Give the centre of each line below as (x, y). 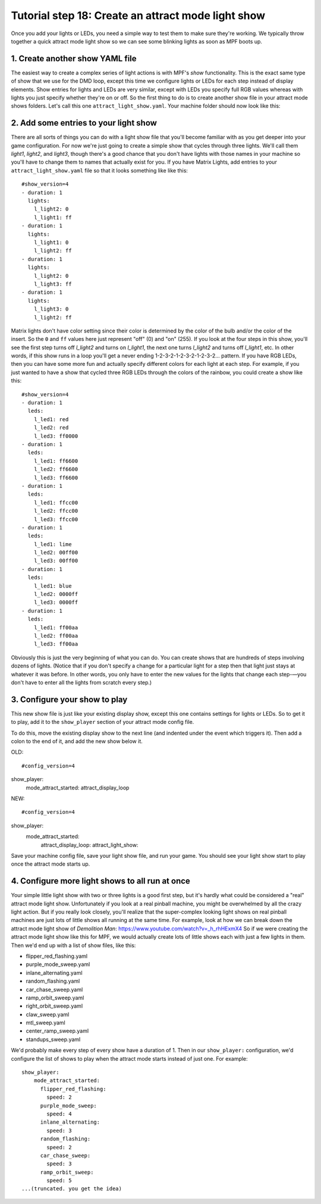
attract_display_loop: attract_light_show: (89, 845)
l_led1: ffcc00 (56, 502)
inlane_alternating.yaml (54, 973)
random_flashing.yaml (53, 981)
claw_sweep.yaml (48, 1014)
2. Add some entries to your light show (84, 123)
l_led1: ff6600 (56, 461)
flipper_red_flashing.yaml (57, 956)
